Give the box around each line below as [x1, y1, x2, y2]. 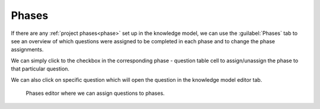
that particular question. [11, 65, 70, 72]
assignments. [11, 46, 44, 53]
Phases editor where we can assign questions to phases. [25, 89, 165, 97]
